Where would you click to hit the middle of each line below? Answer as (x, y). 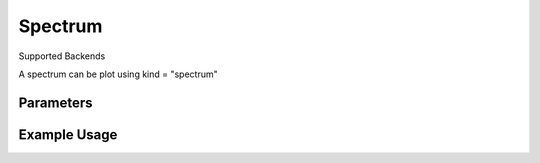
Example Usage (68, 134)
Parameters (55, 102)
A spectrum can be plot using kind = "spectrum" (118, 74)
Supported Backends (62, 56)
